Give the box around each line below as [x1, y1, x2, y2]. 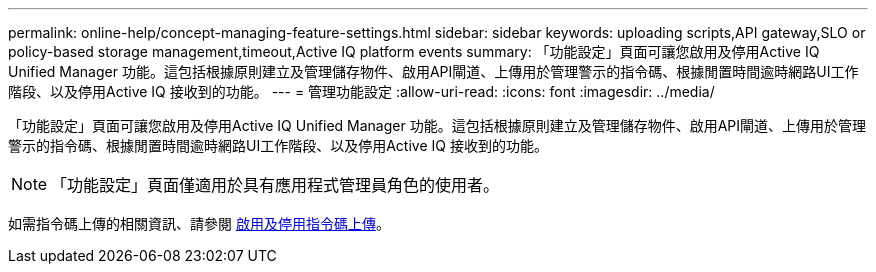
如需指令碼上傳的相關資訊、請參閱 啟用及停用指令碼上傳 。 [8, 215, 390, 232]
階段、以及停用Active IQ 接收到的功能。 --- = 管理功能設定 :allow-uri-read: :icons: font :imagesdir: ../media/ [8, 83, 715, 100]
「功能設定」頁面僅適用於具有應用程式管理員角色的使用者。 [51, 175, 500, 195]
